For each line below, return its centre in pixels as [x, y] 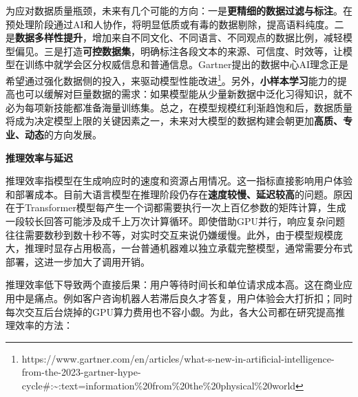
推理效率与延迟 [39, 157]
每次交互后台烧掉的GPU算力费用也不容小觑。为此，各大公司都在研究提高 [171, 311]
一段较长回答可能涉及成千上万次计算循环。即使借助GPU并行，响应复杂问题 [176, 221]
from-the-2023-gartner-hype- [81, 372]
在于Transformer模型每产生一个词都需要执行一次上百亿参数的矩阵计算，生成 [176, 207]
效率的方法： [44, 325]
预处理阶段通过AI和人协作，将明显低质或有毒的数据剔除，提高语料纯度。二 [175, 24]
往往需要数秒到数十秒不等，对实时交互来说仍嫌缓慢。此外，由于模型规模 [169, 234]
